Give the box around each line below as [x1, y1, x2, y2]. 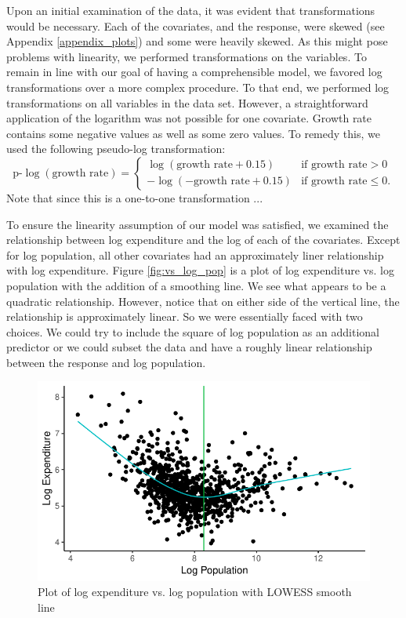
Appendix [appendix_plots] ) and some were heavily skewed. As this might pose [6, 33, 388, 49]
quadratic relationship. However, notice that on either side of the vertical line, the [6, 293, 400, 309]
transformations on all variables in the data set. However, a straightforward [6, 94, 368, 111]
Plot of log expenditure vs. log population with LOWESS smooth [38, 583, 352, 600]
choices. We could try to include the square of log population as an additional [6, 323, 379, 340]
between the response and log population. [6, 354, 206, 370]
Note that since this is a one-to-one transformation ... [6, 189, 263, 205]
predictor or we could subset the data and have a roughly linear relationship [6, 339, 372, 355]
